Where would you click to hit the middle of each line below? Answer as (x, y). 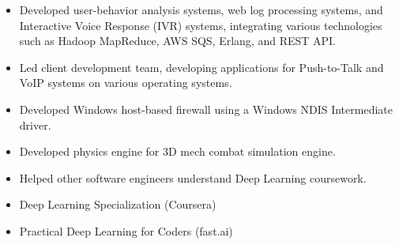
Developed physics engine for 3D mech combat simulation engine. (177, 151)
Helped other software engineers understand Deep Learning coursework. (193, 177)
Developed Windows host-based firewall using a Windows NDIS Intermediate (206, 109)
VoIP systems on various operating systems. (126, 83)
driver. (35, 124)
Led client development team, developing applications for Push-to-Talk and (201, 67)
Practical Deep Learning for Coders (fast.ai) (126, 230)
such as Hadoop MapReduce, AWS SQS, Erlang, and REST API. (178, 41)
